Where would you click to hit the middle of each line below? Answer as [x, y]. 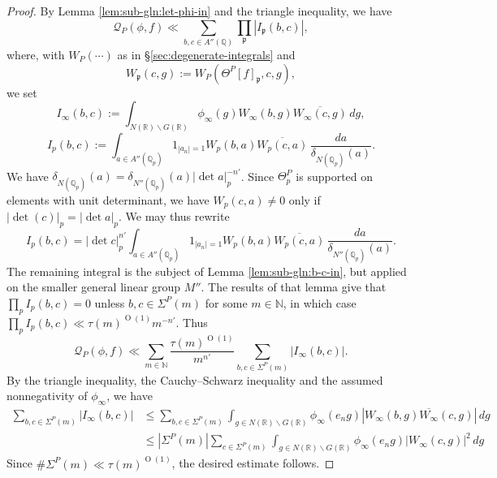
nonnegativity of [47, 396]
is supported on [335, 176]
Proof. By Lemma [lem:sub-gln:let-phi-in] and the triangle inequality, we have [199, 11]
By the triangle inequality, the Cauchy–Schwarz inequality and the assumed [195, 379]
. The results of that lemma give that [294, 287]
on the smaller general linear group [94, 287]
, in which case [320, 302]
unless [110, 302]
